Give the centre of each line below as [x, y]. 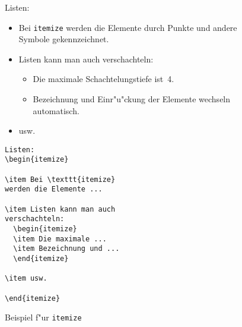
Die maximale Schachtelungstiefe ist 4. [104, 79]
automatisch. [56, 110]
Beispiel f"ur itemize [43, 317]
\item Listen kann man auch [60, 209]
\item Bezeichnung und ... [66, 249]
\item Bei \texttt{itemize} [60, 179]
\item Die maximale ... [60, 239]
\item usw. [26, 279]
